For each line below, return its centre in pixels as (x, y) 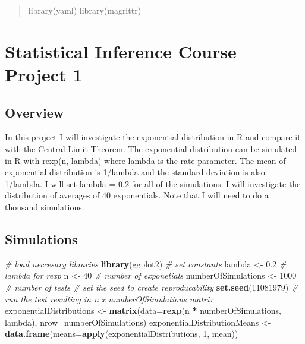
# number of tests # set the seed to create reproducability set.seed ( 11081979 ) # (152, 287)
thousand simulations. (45, 206)
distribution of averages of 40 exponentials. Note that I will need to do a (137, 195)
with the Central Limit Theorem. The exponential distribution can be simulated (151, 148)
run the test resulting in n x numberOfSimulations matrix (109, 299)
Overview (34, 112)
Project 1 (44, 74)
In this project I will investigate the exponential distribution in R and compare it (153, 137)
